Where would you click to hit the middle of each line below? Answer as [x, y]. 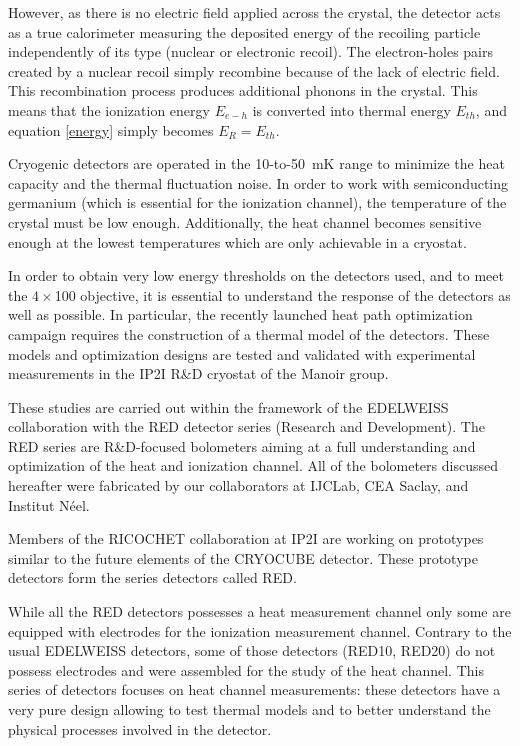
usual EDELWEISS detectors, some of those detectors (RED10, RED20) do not [252, 650]
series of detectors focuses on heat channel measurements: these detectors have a [254, 689]
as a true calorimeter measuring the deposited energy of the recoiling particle [244, 31]
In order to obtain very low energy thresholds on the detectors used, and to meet [256, 275]
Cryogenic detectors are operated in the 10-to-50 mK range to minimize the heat [256, 163]
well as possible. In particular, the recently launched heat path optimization [240, 314]
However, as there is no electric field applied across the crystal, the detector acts [254, 12]
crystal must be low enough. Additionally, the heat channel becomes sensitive [245, 221]
